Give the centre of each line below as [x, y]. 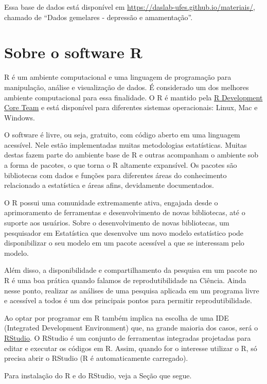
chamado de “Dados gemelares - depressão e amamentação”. [99, 17]
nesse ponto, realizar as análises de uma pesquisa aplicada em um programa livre [132, 290]
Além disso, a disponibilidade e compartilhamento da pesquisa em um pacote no [131, 270]
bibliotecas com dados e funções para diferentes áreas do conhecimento [115, 175]
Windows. [20, 117]
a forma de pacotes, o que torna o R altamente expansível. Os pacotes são [121, 165]
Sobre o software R [73, 52]
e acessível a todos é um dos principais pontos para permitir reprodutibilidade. [128, 300]
